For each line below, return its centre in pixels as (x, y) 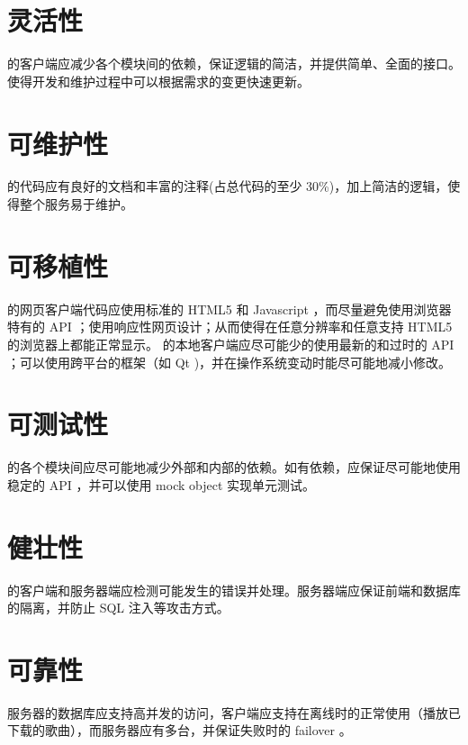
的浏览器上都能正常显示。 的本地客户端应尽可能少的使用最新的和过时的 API (231, 344)
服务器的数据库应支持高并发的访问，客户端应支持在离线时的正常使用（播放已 (234, 712)
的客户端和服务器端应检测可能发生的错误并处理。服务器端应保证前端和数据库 (234, 590)
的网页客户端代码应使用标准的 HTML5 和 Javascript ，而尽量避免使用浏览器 (229, 309)
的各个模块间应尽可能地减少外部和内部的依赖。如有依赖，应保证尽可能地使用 (234, 467)
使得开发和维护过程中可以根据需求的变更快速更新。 (158, 81)
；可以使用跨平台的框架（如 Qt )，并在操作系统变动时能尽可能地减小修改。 (229, 362)
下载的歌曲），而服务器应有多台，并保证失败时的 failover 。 (180, 730)
